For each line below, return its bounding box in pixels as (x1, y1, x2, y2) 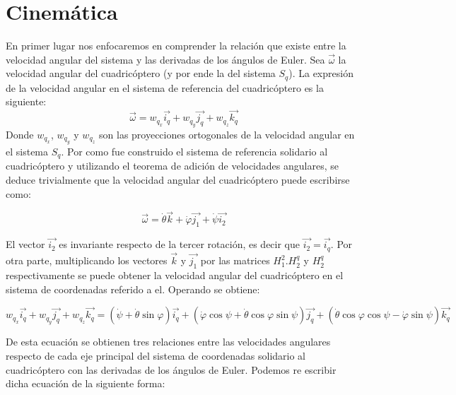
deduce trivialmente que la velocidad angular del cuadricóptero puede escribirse (6, 172, 350, 187)
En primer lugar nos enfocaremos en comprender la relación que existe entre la (6, 38, 346, 53)
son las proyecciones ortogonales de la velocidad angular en (99, 126, 355, 141)
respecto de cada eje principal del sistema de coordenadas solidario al (6, 348, 306, 362)
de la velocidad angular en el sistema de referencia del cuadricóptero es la (6, 80, 324, 95)
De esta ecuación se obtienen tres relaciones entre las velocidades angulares (6, 334, 331, 349)
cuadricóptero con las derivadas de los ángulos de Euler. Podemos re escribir (6, 362, 337, 377)
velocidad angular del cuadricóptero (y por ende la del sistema (6, 66, 276, 81)
